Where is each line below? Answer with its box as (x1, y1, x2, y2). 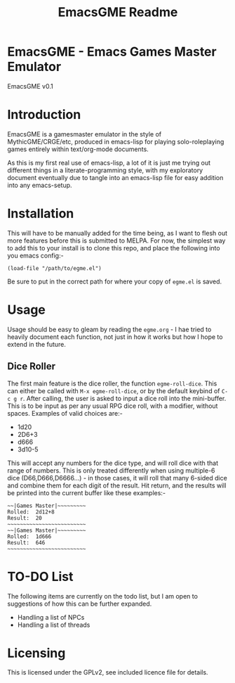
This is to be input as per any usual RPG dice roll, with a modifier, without (7, 402, 218, 410)
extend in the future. (7, 340, 67, 348)
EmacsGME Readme (58, 4, 178, 20)
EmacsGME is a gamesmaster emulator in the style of (7, 129, 162, 138)
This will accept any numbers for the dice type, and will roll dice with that (7, 459, 219, 467)
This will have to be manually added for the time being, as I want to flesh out (7, 229, 228, 237)
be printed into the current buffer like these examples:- (7, 488, 166, 497)
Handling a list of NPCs (17, 613, 85, 621)
